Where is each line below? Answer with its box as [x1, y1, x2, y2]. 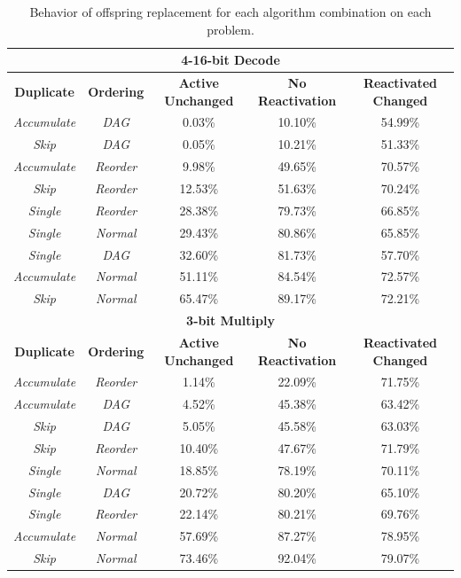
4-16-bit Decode [181, 51, 280, 69]
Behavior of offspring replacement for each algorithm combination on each [29, 3, 432, 20]
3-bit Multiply [186, 311, 275, 330]
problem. [207, 20, 254, 38]
